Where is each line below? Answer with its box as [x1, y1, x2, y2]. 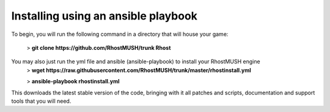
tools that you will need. [11, 97, 71, 105]
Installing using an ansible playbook [11, 9, 198, 23]
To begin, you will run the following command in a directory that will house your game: [11, 30, 229, 38]
